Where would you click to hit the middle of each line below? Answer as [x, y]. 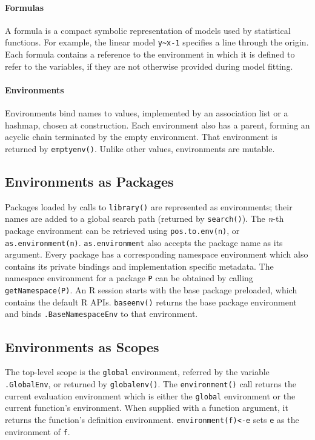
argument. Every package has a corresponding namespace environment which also [157, 254]
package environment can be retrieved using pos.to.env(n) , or [122, 230]
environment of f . [38, 431]
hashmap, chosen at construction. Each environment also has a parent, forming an [157, 125]
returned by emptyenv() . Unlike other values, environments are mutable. [140, 148]
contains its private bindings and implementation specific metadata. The [139, 266]
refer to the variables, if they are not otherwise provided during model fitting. [149, 66]
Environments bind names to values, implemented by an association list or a [147, 113]
